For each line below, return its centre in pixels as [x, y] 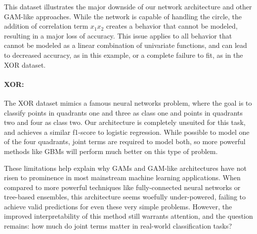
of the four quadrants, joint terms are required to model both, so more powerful [125, 141]
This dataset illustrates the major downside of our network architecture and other [128, 6]
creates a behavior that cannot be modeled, [172, 26]
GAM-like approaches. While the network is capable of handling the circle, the [123, 16]
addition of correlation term [46, 26]
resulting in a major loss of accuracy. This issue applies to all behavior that [118, 35]
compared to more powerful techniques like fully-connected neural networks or [122, 187]
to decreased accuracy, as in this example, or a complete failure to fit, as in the [124, 55]
